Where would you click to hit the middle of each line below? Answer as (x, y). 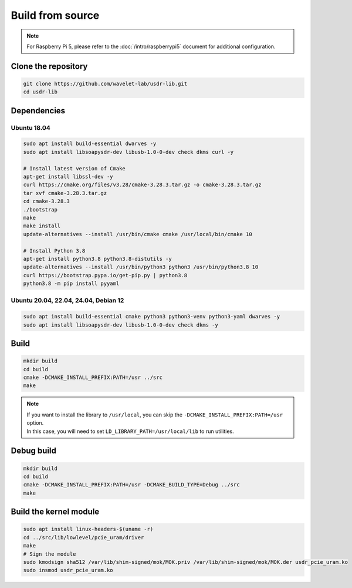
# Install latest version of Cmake (74, 168)
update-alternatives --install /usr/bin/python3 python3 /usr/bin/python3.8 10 (141, 267)
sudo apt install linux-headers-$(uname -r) (88, 529)
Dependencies (38, 111)
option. (35, 423)
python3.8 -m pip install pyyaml (71, 284)
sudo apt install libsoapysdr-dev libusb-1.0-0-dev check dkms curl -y (128, 152)
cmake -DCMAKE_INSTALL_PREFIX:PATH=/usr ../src (93, 378)
